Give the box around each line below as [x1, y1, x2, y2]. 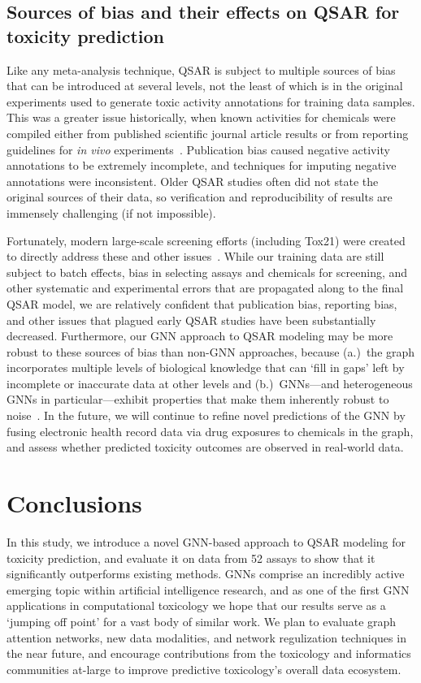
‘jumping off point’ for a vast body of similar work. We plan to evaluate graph [7, 612, 397, 629]
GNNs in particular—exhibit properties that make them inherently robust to [7, 391, 389, 408]
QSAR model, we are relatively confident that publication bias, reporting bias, [7, 295, 397, 312]
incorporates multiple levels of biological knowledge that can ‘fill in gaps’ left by [7, 359, 405, 376]
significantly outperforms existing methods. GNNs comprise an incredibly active [7, 565, 405, 582]
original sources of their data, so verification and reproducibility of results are [7, 188, 393, 205]
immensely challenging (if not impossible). [7, 204, 216, 221]
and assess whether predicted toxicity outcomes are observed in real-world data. [7, 439, 404, 456]
